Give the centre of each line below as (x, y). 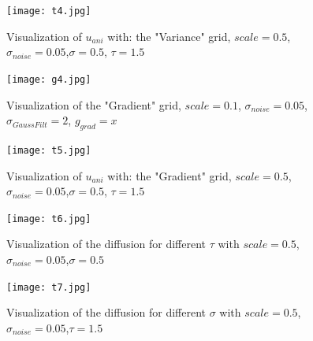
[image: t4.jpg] (49, 11)
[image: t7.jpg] (49, 287)
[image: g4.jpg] (49, 79)
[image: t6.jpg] (49, 219)
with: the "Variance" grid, (169, 36)
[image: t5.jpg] (49, 150)
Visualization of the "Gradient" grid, (94, 104)
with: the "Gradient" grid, (170, 175)
